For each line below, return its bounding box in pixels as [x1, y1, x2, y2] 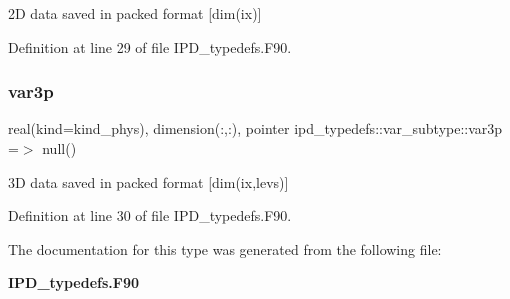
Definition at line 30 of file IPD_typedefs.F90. [8, 205, 292, 226]
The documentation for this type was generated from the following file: [8, 238, 442, 259]
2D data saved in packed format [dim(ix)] [8, 3, 262, 23]
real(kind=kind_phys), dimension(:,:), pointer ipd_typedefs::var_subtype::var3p [8, 118, 503, 139]
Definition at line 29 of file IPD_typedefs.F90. [8, 36, 292, 57]
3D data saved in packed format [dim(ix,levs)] [8, 171, 289, 192]
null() [42, 138, 77, 158]
